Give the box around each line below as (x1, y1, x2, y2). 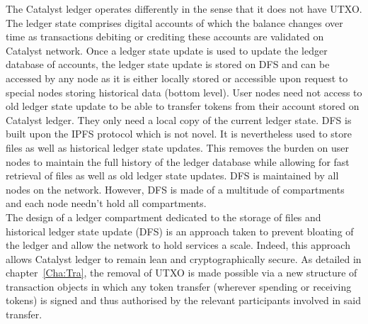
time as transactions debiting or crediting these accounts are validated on (6, 29, 324, 44)
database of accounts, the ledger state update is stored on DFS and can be (6, 57, 330, 72)
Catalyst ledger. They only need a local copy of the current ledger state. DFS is (6, 112, 352, 127)
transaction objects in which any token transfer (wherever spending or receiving (6, 279, 352, 294)
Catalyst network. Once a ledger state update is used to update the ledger (6, 43, 328, 57)
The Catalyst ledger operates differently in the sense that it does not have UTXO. (6, 1, 362, 16)
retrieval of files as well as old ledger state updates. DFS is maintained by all (6, 168, 339, 183)
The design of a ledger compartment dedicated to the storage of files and (6, 209, 321, 224)
